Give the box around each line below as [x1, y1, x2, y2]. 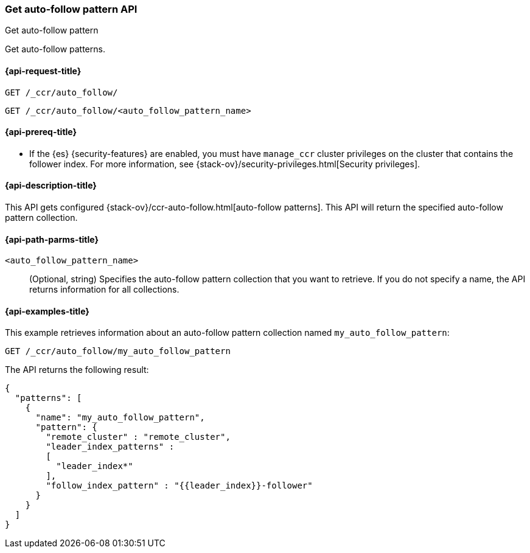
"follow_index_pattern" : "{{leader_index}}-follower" [46, 481, 313, 491]
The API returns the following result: [5, 364, 149, 375]
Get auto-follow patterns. [5, 44, 105, 55]
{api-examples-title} [5, 305, 89, 316]
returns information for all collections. [29, 284, 180, 295]
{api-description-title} [5, 180, 97, 191]
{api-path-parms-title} [5, 234, 99, 245]
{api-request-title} [5, 65, 82, 76]
